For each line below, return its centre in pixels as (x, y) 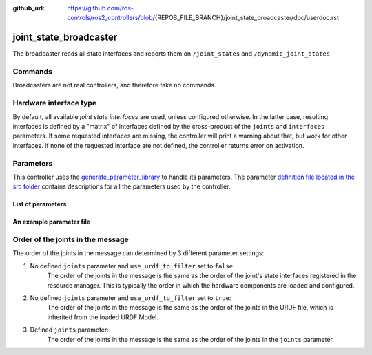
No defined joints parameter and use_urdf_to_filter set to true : (131, 298)
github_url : (29, 8)
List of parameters (40, 204)
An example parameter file (52, 222)
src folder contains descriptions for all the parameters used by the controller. (122, 186)
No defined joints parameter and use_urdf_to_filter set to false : (132, 266)
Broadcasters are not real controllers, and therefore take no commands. (114, 85)
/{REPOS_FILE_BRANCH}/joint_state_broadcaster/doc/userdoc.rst (246, 18)
